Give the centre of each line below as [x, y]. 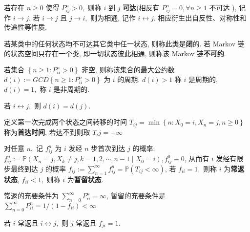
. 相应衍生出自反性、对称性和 [200, 17]
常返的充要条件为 [31, 196]
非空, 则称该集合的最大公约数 [128, 70]
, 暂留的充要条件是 [136, 196]
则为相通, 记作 [113, 17]
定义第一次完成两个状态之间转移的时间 [65, 122]
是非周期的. [72, 89]
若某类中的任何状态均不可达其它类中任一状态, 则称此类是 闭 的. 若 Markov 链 [124, 43]
